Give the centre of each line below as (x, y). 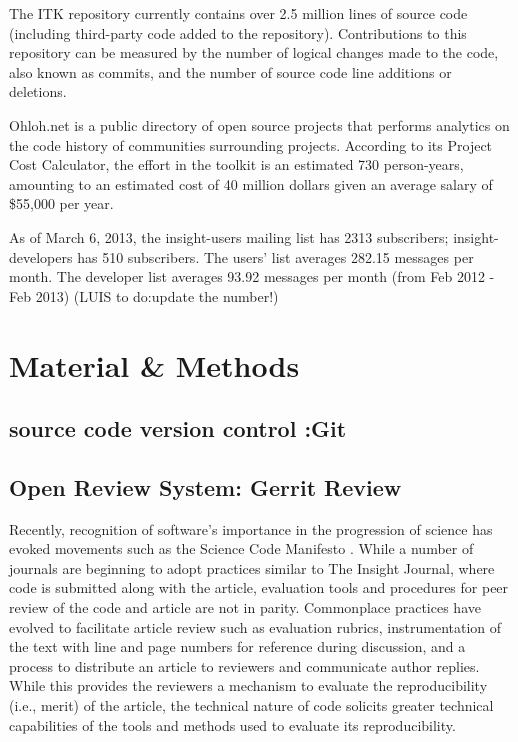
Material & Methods (154, 364)
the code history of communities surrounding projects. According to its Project (251, 144)
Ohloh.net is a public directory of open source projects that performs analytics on (259, 124)
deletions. (38, 91)
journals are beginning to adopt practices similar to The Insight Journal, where (252, 567)
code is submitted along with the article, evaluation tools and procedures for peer (259, 587)
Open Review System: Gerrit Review (205, 486)
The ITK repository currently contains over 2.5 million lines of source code (238, 13)
